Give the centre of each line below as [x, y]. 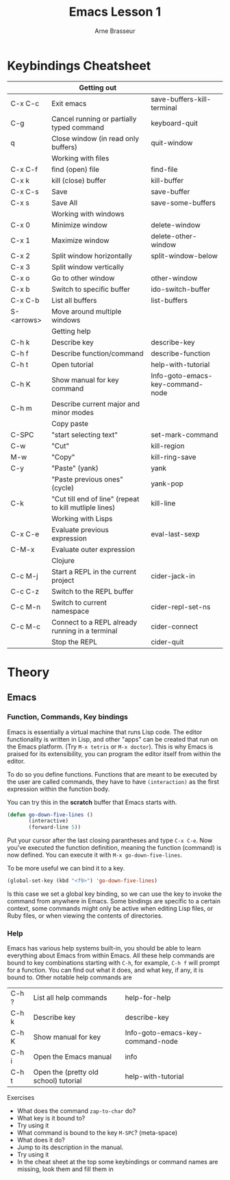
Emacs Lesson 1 [115, 12]
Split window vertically [88, 266]
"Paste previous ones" [87, 479]
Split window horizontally [91, 255]
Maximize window [80, 240]
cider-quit [167, 642]
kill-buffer [167, 180]
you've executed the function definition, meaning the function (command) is [114, 848]
